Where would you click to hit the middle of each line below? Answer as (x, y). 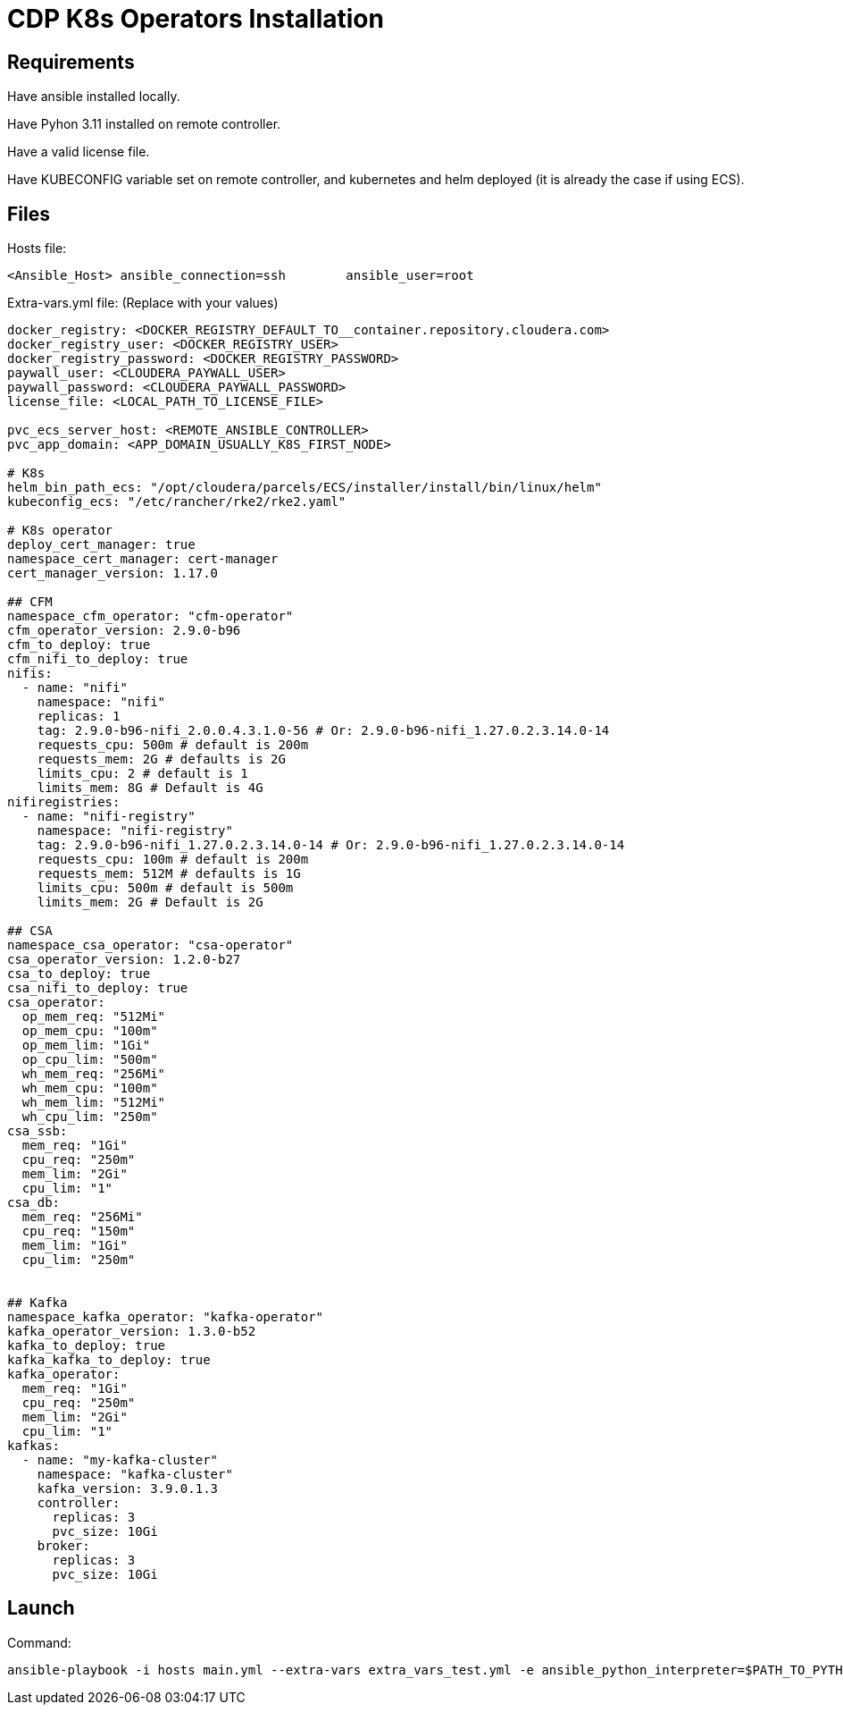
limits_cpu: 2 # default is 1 (142, 774)
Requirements (71, 62)
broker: (63, 1546)
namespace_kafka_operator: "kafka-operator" (166, 1317)
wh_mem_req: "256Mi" (94, 1074)
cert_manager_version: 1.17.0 (113, 573)
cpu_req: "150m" (79, 1231)
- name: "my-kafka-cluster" (120, 1460)
